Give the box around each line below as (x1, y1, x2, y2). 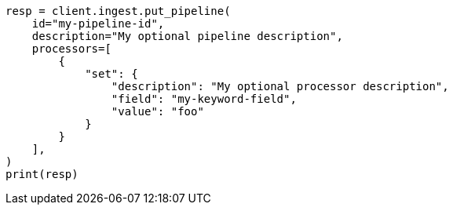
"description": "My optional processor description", (111, 80, 449, 93)
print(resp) (5, 168, 79, 180)
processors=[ (31, 42, 111, 55)
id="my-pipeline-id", (31, 17, 165, 30)
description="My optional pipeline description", (31, 30, 343, 42)
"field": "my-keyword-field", (111, 93, 297, 105)
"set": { (85, 67, 138, 80)
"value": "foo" (111, 105, 204, 118)
